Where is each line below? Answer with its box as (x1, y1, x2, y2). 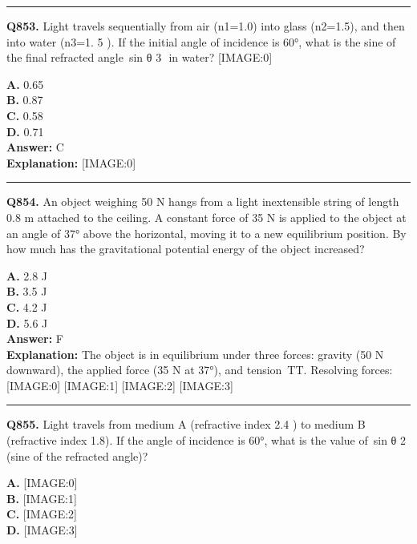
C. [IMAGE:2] (6, 506, 77, 522)
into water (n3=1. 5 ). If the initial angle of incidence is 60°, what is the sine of (6, 33, 396, 50)
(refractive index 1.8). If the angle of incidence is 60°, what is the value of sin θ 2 (6, 432, 406, 449)
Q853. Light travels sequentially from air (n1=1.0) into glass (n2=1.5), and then (6, 18, 405, 34)
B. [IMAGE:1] (6, 490, 77, 506)
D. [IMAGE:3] (6, 522, 78, 538)
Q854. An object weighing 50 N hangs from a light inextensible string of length (6, 193, 399, 210)
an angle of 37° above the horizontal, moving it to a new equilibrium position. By (6, 224, 407, 241)
